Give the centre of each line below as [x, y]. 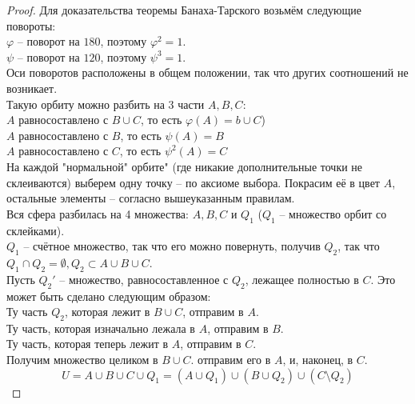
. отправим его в [231, 360]
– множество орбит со [333, 213]
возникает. [32, 88]
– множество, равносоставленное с [144, 279]
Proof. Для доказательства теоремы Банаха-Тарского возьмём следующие [184, 10]
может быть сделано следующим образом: [109, 296]
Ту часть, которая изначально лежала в [101, 328]
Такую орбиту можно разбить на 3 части [106, 104]
